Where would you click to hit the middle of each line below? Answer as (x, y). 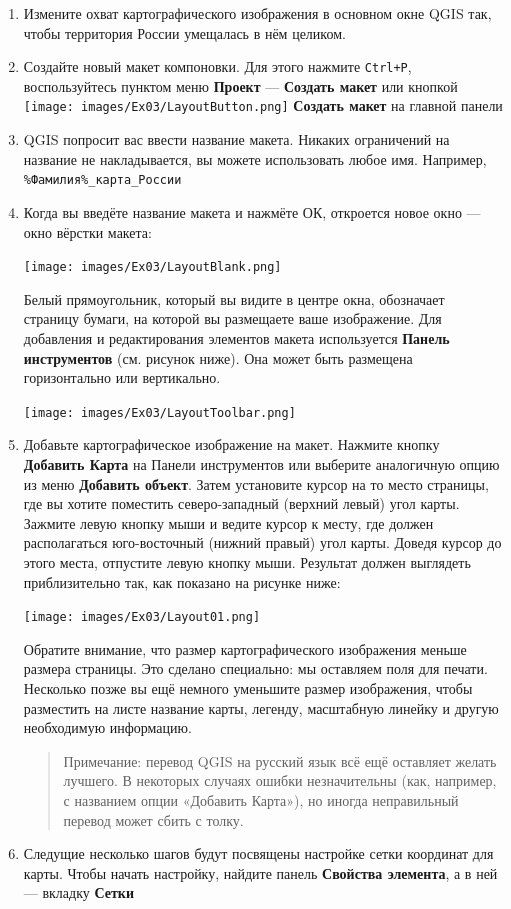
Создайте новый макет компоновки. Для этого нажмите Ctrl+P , (217, 66)
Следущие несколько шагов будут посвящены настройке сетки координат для (258, 853)
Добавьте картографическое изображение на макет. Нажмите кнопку (231, 444)
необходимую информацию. (107, 727)
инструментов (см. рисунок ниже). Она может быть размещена (218, 357)
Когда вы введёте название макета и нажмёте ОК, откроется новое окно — (252, 211)
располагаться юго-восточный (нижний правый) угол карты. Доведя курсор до (262, 542)
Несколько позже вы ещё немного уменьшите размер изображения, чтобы (248, 688)
